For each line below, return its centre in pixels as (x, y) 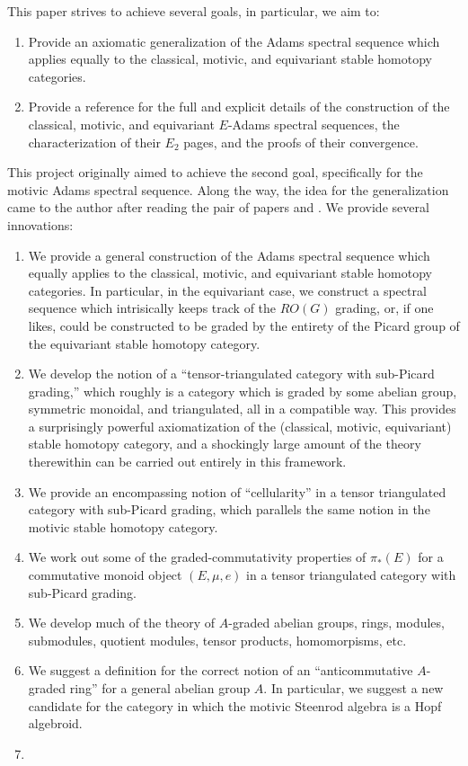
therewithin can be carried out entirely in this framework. (187, 462)
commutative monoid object (105, 575)
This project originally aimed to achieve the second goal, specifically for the (215, 172)
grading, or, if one (384, 308)
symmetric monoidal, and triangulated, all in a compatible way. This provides (242, 409)
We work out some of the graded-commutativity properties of (197, 557)
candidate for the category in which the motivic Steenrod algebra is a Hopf (235, 705)
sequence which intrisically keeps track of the (152, 308)
